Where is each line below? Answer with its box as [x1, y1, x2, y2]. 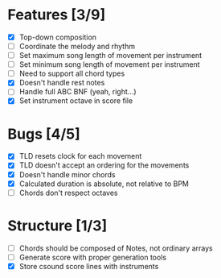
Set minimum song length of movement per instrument [18, 60, 200, 69]
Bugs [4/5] [7, 125, 81, 143]
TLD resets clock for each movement [18, 151, 142, 161]
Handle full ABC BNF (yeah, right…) [18, 87, 137, 97]
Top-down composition [18, 32, 97, 42]
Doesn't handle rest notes [18, 78, 105, 88]
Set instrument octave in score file [18, 96, 133, 106]
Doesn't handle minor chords [18, 169, 116, 179]
